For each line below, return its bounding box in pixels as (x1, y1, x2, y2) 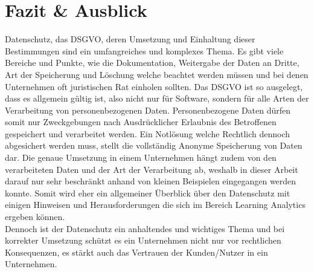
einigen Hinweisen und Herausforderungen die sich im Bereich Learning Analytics (5, 198, 306, 211)
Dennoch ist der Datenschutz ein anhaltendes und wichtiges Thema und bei (5, 222, 285, 235)
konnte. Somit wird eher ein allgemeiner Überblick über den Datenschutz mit (5, 186, 290, 199)
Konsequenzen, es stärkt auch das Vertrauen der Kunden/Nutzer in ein (5, 245, 268, 258)
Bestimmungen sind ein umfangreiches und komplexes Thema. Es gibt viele (5, 44, 284, 57)
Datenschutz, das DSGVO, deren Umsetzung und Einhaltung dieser (5, 33, 255, 45)
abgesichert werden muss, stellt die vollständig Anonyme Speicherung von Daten (5, 139, 303, 152)
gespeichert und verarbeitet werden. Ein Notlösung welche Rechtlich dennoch (5, 127, 290, 140)
